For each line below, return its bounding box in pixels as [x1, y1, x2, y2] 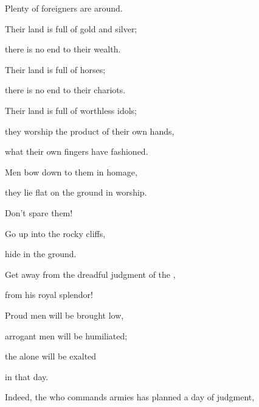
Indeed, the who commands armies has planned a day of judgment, [5, 391, 255, 403]
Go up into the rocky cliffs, [5, 227, 106, 239]
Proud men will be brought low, [5, 308, 124, 321]
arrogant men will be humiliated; [5, 329, 128, 342]
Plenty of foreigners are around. [5, 2, 123, 14]
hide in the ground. [5, 247, 77, 260]
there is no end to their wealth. [5, 43, 121, 55]
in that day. [5, 370, 49, 383]
